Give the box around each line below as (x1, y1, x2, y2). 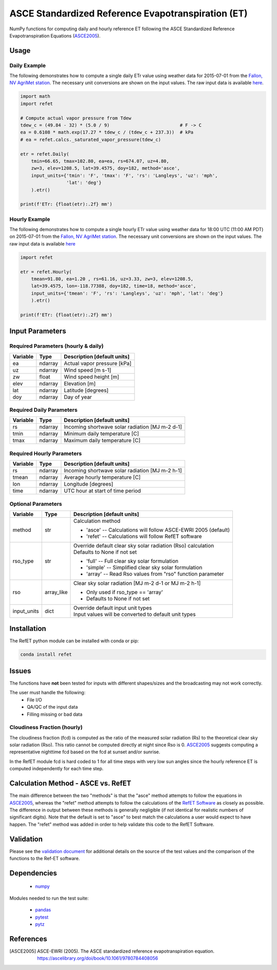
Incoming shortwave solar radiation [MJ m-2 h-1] (64, 467, 182, 474)
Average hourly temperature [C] (64, 474, 141, 481)
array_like (44, 588, 68, 596)
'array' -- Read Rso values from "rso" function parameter (86, 570, 224, 577)
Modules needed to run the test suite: (9, 895, 89, 901)
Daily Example (9, 62, 46, 69)
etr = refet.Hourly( (20, 269, 72, 275)
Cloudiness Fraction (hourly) (9, 724, 83, 731)
